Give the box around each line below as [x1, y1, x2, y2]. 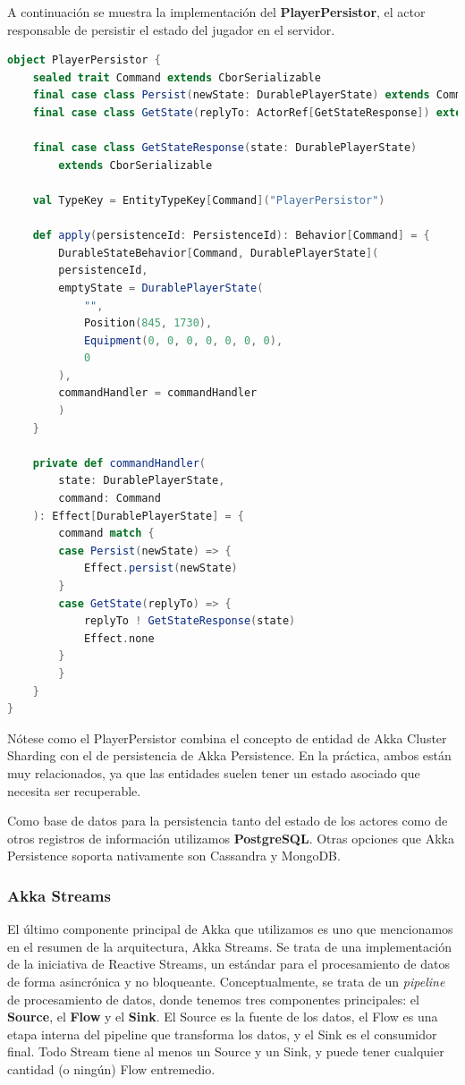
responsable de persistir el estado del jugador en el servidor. [7, 20, 335, 38]
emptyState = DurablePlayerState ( [58, 281, 264, 294]
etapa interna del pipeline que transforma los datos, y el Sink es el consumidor [7, 1024, 437, 1043]
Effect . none [83, 632, 155, 645]
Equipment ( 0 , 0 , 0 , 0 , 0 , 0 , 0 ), [83, 334, 283, 347]
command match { [58, 527, 155, 540]
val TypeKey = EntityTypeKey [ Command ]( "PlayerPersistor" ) [32, 193, 385, 207]
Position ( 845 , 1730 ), [83, 317, 213, 330]
